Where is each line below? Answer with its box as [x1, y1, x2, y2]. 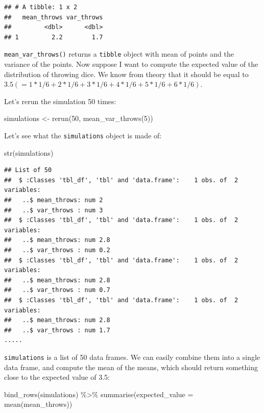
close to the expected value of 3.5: [4, 372, 110, 382]
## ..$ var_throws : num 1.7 [4, 326, 110, 334]
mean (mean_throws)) [4, 399, 73, 409]
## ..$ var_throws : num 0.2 [4, 247, 110, 254]
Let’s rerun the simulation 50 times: [4, 95, 116, 106]
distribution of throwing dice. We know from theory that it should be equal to [4, 68, 249, 79]
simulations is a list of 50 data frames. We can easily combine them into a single [4, 351, 260, 362]
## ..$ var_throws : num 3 [4, 206, 103, 214]
